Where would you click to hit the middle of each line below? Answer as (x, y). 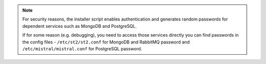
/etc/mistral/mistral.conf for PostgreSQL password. (82, 48)
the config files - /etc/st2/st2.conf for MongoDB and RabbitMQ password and (106, 42)
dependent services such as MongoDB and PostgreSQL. (80, 26)
